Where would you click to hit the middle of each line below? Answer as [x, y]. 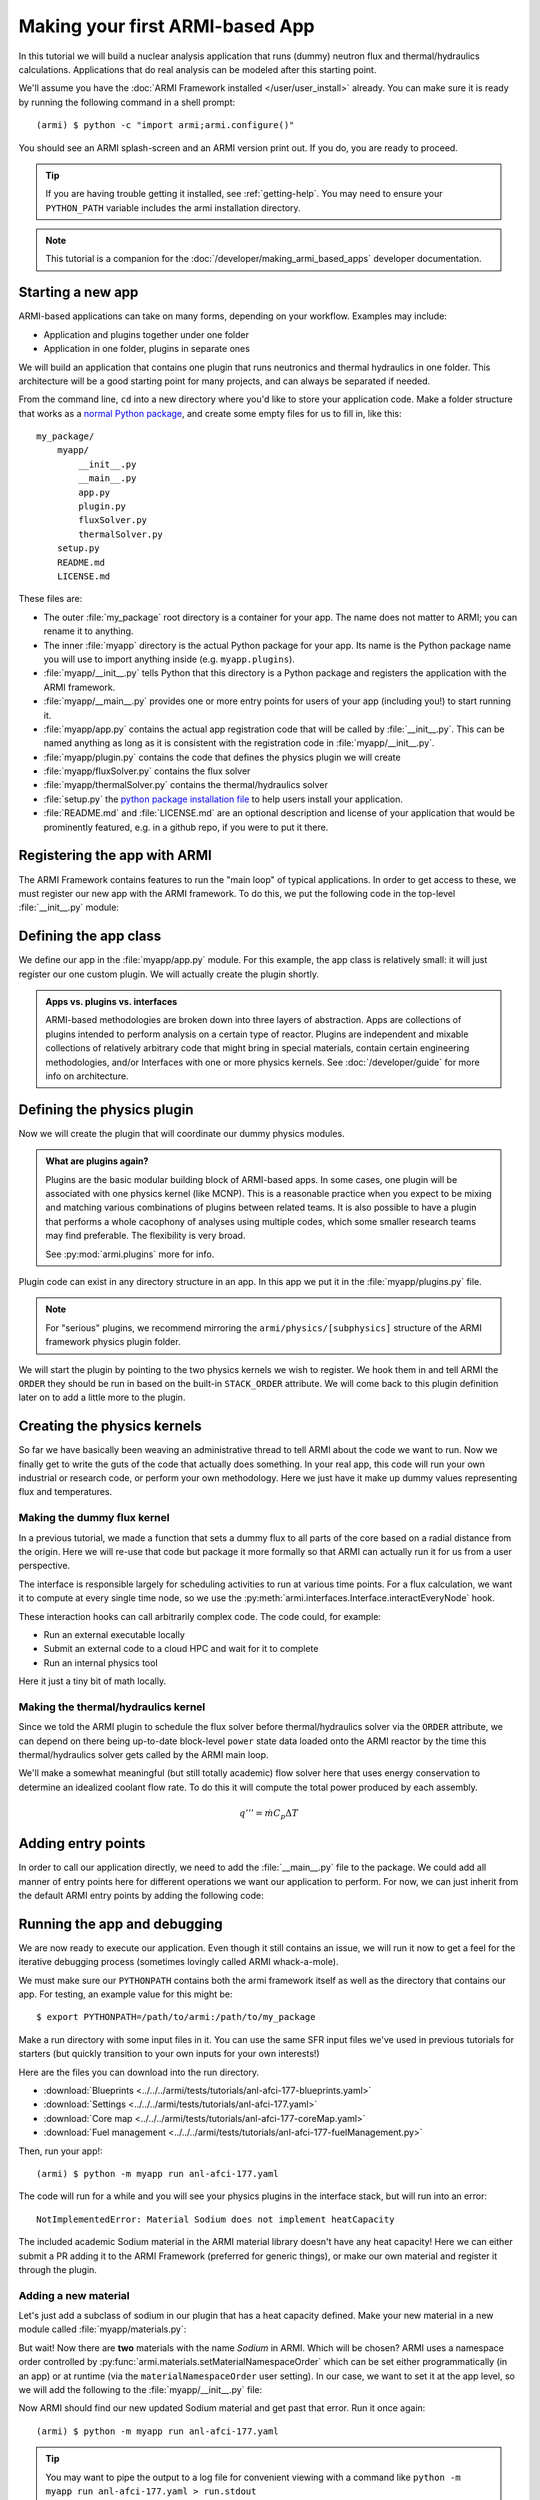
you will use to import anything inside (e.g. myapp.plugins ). [169, 659]
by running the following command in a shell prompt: [127, 102]
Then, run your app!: [61, 2151]
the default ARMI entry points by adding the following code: [141, 1896]
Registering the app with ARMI [115, 855]
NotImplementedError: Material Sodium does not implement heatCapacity [215, 2219]
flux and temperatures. [65, 1492]
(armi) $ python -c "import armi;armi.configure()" [165, 125]
